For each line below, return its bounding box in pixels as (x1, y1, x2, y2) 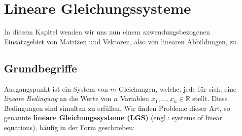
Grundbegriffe (4, 60, 77, 75)
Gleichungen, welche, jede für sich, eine (118, 83, 237, 94)
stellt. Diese (192, 93, 228, 103)
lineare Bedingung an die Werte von (4, 93, 112, 103)
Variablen (120, 93, 149, 103)
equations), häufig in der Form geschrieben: (4, 122, 135, 132)
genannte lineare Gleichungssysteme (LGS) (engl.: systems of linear (4, 112, 222, 123)
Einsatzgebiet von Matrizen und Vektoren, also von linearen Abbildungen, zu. (4, 36, 239, 46)
